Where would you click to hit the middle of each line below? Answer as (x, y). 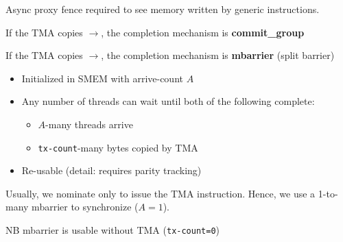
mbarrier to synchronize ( (85, 207)
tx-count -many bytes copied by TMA (118, 147)
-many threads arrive (89, 124)
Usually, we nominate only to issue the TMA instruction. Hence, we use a (161, 193)
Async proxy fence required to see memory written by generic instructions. (163, 9)
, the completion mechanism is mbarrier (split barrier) (218, 55)
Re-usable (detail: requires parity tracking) (111, 170)
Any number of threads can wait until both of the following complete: (168, 101)
